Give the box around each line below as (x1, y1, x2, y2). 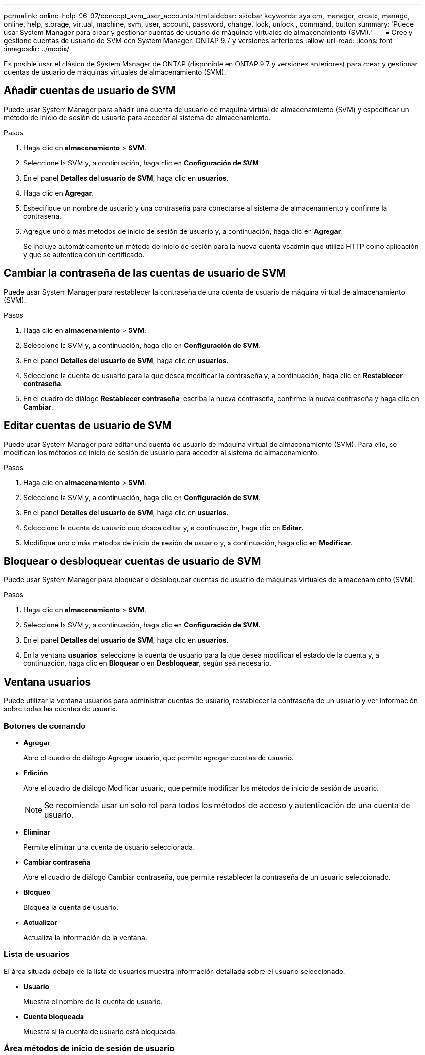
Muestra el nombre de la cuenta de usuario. (23, 997, 163, 1006)
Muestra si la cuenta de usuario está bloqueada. (23, 1027, 177, 1036)
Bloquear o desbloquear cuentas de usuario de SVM (4, 555, 261, 567)
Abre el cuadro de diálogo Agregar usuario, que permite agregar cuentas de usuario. (23, 753, 294, 762)
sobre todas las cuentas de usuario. (4, 705, 118, 713)
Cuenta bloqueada (23, 1012, 84, 1021)
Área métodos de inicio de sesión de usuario (4, 1043, 175, 1054)
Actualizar (23, 918, 57, 926)
